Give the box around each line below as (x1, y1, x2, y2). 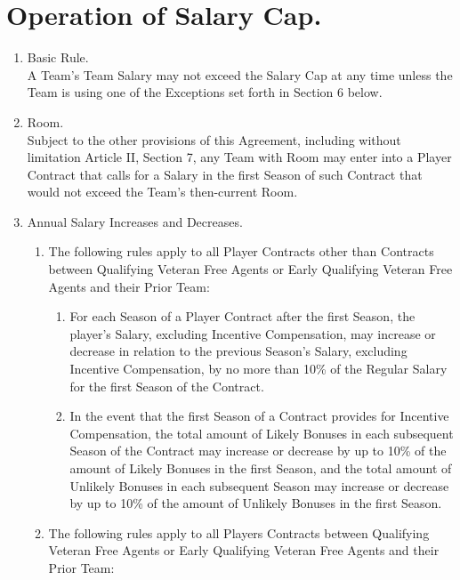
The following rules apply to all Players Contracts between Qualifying (48, 523, 430, 542)
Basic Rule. (27, 48, 89, 67)
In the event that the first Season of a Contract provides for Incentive (69, 407, 449, 425)
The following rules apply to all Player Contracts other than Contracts (48, 242, 434, 261)
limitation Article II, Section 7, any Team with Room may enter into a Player (27, 148, 452, 166)
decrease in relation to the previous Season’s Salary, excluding (69, 342, 408, 360)
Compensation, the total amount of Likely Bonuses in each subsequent (69, 423, 454, 442)
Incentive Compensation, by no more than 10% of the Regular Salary (69, 359, 448, 378)
